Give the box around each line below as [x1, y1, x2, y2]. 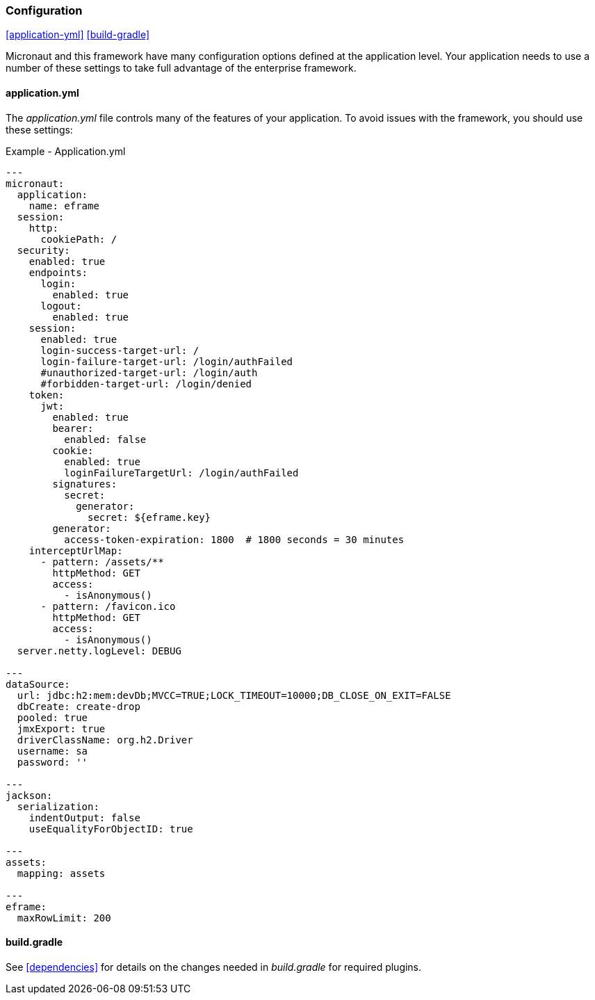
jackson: [6, 789, 53, 801]
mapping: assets [17, 867, 106, 879]
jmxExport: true [17, 723, 106, 734]
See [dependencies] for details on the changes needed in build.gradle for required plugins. [6, 960, 422, 973]
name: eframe [28, 200, 99, 211]
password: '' [17, 756, 88, 768]
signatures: [52, 478, 117, 490]
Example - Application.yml [6, 145, 126, 157]
